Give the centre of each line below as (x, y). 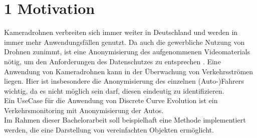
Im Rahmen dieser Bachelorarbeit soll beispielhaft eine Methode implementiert (125, 120)
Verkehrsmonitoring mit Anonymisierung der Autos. (84, 110)
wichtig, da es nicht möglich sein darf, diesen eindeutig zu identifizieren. (114, 90)
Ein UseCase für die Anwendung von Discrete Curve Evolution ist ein (111, 100)
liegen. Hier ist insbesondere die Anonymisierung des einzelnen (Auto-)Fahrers (124, 81)
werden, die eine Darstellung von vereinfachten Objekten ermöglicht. (109, 130)
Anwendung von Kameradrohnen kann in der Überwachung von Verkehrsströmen (129, 71)
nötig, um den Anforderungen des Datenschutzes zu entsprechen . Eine (112, 61)
